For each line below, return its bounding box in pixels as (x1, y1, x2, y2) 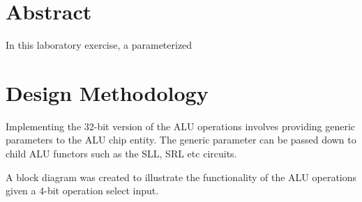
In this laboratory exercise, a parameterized (6, 38, 193, 52)
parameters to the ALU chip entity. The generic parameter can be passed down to (6, 132, 356, 147)
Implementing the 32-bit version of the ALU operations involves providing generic (6, 118, 356, 133)
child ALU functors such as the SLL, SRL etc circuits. (6, 146, 237, 161)
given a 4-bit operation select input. (6, 183, 159, 198)
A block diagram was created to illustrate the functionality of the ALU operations (6, 169, 357, 184)
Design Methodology (6, 78, 209, 107)
